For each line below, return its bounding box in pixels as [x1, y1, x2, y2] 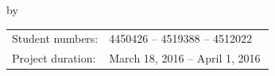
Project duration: [12, 50, 96, 66]
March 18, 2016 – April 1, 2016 [109, 50, 261, 66]
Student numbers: [12, 30, 99, 47]
